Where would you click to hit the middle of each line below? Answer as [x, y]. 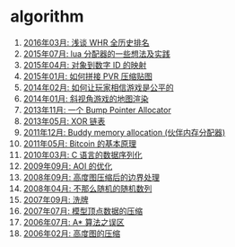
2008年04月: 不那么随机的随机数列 [87, 188]
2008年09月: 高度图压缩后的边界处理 [91, 177]
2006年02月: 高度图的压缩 [72, 233]
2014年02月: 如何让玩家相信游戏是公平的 [98, 87]
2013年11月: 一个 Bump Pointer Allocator [97, 110]
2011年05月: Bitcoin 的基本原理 [80, 143]
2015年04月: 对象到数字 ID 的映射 [85, 65]
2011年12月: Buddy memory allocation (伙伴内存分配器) [124, 132]
